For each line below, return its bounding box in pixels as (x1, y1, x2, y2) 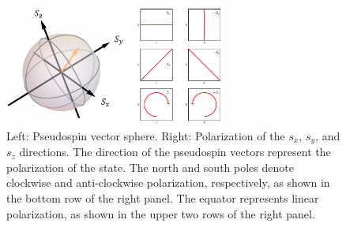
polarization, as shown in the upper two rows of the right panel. (6, 205, 315, 221)
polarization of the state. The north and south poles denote (6, 158, 294, 175)
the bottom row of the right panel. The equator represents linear (6, 190, 319, 206)
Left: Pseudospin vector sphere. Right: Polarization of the (6, 127, 285, 143)
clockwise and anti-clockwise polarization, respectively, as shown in (6, 174, 330, 191)
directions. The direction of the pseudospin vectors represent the (19, 143, 331, 160)
